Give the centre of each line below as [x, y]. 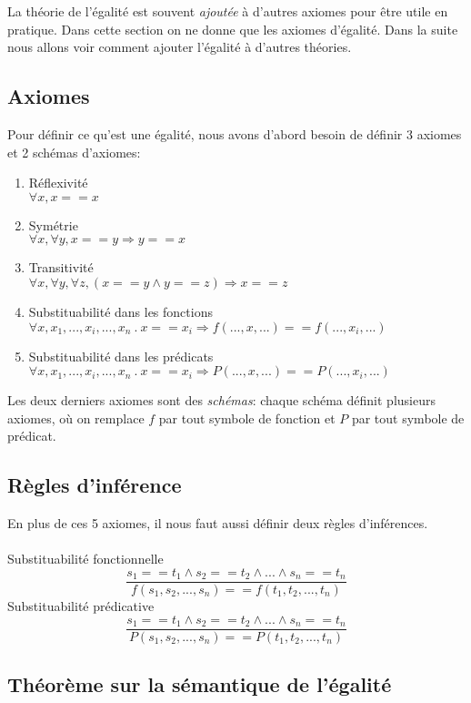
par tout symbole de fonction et [247, 418]
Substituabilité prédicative [81, 605]
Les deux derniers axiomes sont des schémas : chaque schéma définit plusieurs [221, 400]
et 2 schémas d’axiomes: [74, 152]
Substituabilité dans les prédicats [121, 356]
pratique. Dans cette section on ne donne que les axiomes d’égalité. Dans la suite [233, 29]
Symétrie [53, 224]
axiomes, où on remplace [76, 418]
